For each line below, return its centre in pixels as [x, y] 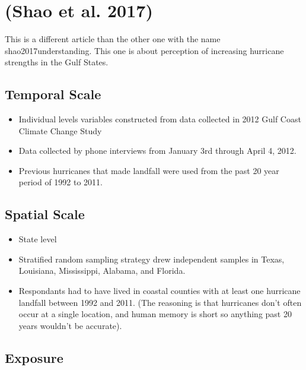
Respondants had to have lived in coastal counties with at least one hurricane [160, 291]
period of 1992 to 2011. [61, 182]
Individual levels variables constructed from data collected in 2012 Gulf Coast [160, 119]
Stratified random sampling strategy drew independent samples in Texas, [152, 259]
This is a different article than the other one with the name [113, 39]
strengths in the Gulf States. [57, 62]
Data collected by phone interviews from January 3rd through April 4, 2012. [157, 151]
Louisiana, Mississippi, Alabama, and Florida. [102, 271]
